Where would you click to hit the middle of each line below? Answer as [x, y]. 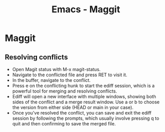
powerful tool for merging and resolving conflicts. [65, 91]
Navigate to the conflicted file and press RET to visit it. [70, 75]
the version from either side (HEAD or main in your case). [73, 107]
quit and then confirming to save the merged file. [64, 124]
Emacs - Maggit [86, 9]
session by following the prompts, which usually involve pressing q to [86, 118]
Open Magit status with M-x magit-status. [56, 69]
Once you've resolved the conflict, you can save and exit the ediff [82, 113]
